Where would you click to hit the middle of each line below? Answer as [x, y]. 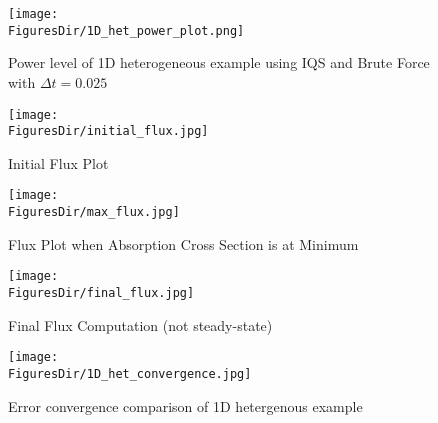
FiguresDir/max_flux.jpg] [94, 212]
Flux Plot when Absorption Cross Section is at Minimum [183, 243]
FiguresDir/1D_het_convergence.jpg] [130, 373]
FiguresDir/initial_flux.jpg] [108, 131]
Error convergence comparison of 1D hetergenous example [185, 405]
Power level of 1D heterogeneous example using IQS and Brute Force [219, 62]
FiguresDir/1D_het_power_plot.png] [126, 30]
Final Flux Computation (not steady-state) [140, 324]
